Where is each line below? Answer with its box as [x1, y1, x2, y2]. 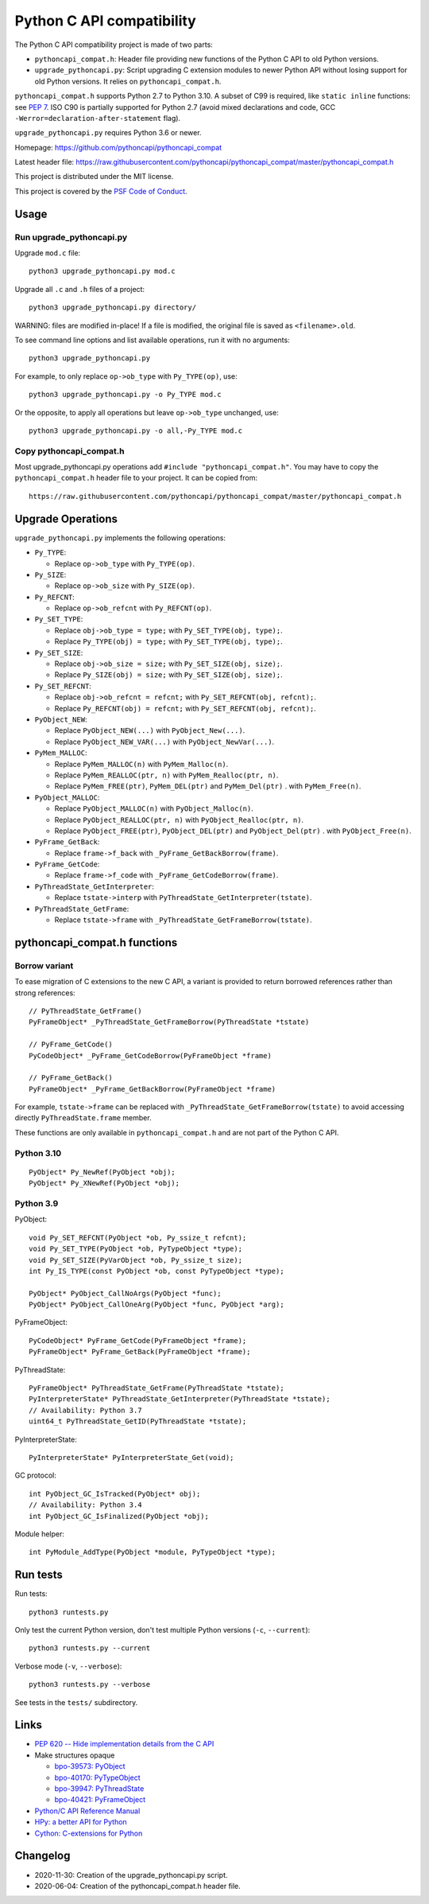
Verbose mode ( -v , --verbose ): [14, 1661, 122, 1671]
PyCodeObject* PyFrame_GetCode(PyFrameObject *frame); [29, 1336, 247, 1345]
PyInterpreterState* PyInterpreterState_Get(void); [29, 1453, 234, 1462]
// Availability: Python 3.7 [29, 1405, 142, 1415]
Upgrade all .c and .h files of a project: [14, 284, 145, 294]
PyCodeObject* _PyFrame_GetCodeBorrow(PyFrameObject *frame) [29, 1051, 272, 1060]
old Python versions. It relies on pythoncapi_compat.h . [34, 76, 222, 86]
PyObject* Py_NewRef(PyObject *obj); [29, 1167, 176, 1177]
